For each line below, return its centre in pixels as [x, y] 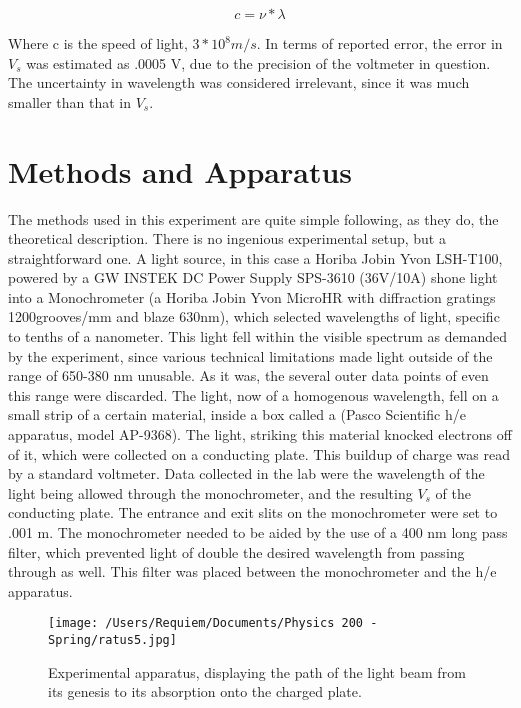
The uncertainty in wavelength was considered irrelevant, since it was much [239, 82]
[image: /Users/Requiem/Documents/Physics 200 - [213, 623]
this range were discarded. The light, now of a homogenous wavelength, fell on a [253, 394]
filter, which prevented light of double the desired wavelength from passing [236, 551]
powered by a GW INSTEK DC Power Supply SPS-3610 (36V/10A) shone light [253, 277]
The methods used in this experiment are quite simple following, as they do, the [253, 218]
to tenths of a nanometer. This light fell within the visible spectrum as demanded [258, 336]
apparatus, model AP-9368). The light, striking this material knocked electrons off [260, 434]
